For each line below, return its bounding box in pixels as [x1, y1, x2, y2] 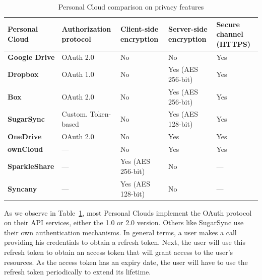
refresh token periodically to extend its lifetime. [4, 266, 151, 277]
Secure [216, 19, 240, 29]
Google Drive [8, 51, 55, 62]
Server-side [168, 24, 208, 34]
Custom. [61, 109, 88, 119]
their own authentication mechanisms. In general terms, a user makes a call [4, 227, 237, 237]
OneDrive [8, 131, 42, 141]
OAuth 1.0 [61, 69, 94, 79]
